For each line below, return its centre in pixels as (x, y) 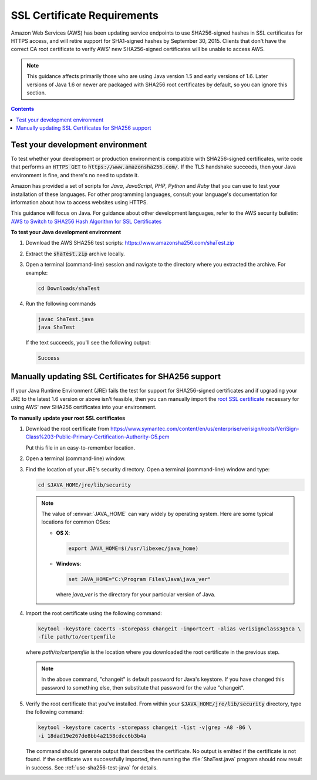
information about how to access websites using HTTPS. (79, 202)
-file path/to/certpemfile (77, 637)
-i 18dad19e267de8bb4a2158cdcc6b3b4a (92, 736)
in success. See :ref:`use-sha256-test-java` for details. (92, 767)
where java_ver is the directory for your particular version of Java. (136, 594)
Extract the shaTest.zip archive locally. (75, 254)
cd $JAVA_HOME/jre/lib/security (85, 485)
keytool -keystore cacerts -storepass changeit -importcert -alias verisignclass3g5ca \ (170, 629)
